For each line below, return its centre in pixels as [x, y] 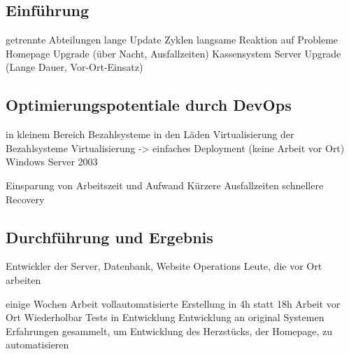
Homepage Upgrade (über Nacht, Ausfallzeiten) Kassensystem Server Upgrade [173, 53]
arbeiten [23, 279]
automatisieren [37, 345]
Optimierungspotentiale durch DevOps [149, 105]
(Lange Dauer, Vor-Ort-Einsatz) [74, 67]
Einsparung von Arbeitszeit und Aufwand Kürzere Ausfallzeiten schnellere [165, 185]
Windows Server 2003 [52, 162]
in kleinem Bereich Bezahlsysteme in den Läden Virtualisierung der [150, 134]
